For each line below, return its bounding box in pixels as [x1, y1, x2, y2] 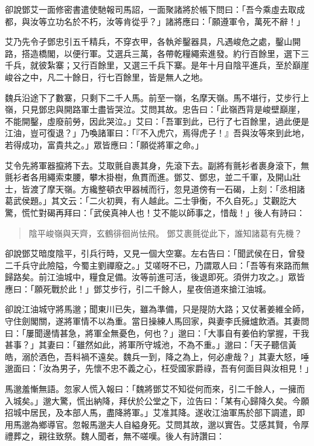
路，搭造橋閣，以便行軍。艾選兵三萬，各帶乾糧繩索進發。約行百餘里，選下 [5, 47, 301, 59]
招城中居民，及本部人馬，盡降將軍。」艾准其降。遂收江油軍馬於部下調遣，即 [5, 406, 305, 419]
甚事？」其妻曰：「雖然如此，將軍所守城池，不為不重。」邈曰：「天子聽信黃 [5, 338, 296, 351]
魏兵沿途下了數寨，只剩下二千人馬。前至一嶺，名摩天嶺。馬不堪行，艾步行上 [5, 91, 309, 103]
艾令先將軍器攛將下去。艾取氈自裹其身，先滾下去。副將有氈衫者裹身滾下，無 [5, 159, 309, 171]
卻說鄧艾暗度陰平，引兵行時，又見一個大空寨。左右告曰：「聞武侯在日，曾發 [5, 247, 305, 260]
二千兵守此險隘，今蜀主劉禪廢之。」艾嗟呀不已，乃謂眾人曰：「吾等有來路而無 [5, 258, 309, 271]
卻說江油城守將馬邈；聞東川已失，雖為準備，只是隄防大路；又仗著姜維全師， [5, 303, 309, 315]
